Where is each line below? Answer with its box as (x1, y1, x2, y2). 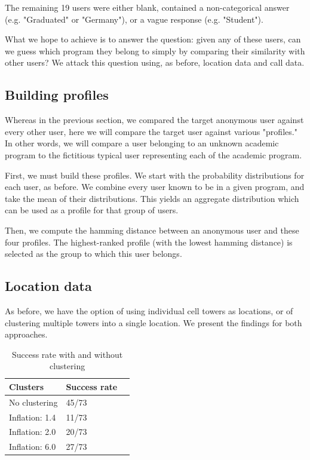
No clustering (9, 395, 58, 408)
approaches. (5, 328, 48, 341)
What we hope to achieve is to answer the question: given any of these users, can (5, 33, 301, 45)
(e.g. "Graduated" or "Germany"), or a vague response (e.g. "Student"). (5, 13, 263, 25)
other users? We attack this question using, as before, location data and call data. (5, 56, 305, 69)
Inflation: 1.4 (9, 410, 56, 423)
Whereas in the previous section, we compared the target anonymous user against (5, 114, 304, 126)
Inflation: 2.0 (9, 425, 56, 438)
